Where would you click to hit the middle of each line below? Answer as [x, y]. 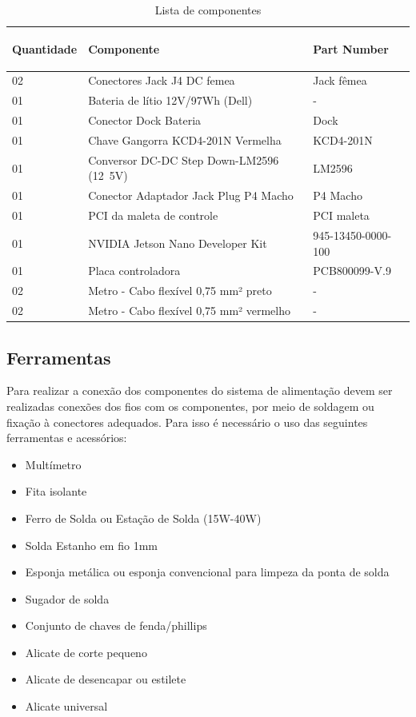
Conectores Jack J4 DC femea [162, 80]
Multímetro [53, 464]
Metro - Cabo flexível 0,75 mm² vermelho [189, 311]
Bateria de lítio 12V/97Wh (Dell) [170, 100]
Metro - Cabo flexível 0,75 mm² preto [180, 291]
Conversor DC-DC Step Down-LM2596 [184, 159]
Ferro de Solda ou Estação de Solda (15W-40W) [143, 518]
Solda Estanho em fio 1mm [91, 545]
